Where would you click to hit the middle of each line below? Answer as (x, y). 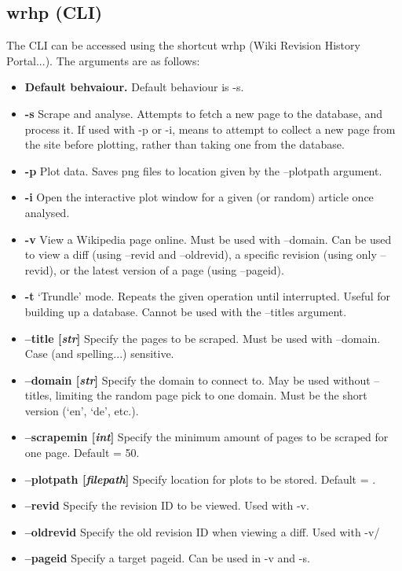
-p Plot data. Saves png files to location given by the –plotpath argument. (203, 170)
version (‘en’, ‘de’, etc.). (82, 410)
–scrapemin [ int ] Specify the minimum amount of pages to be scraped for (206, 437)
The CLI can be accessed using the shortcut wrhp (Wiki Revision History (183, 45)
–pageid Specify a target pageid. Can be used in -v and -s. (167, 558)
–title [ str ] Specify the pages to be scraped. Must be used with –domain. (203, 338)
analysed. (47, 212)
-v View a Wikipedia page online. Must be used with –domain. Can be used (208, 239)
